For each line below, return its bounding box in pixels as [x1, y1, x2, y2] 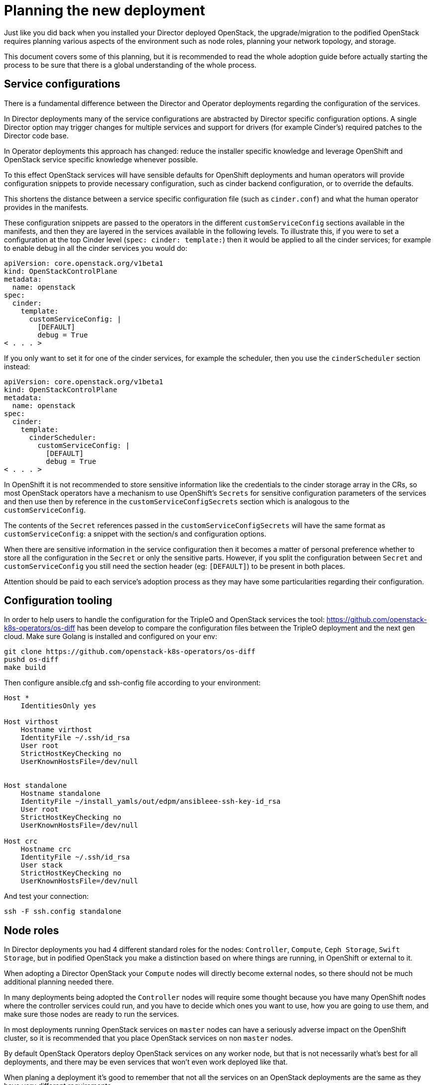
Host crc [4, 837, 38, 846]
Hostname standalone [20, 789, 100, 798]
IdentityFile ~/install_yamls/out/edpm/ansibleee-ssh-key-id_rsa [20, 797, 281, 806]
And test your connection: [4, 892, 89, 901]
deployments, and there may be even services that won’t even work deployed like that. [4, 1058, 288, 1067]
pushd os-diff [4, 655, 59, 664]
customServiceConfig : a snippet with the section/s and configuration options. [4, 529, 266, 538]
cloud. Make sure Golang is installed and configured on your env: [4, 632, 217, 641]
